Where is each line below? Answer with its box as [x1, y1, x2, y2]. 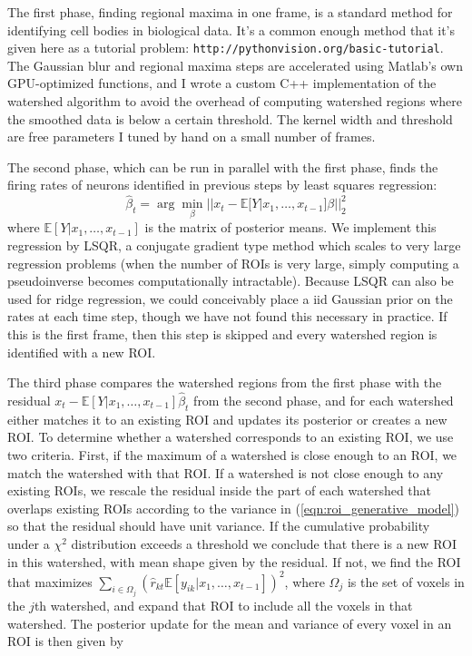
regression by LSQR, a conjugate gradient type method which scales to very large [7, 236, 461, 255]
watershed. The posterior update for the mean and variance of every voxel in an [7, 613, 452, 632]
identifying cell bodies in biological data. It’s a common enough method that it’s [7, 20, 455, 39]
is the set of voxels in [347, 572, 465, 591]
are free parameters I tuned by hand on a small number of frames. [7, 127, 376, 146]
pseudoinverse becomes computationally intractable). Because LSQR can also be [7, 271, 454, 290]
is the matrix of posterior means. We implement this [144, 218, 437, 237]
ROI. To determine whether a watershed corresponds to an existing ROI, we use [7, 427, 454, 446]
